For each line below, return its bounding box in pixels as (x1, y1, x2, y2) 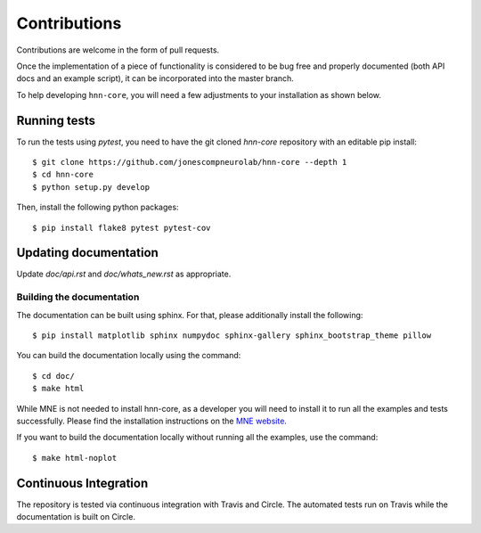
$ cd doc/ (32, 371, 75, 381)
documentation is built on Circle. (16, 512, 135, 522)
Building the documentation (16, 291, 140, 303)
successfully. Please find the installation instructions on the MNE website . (16, 415, 287, 426)
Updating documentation (16, 245, 159, 260)
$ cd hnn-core (32, 169, 94, 180)
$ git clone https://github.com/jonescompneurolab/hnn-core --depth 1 (32, 157, 347, 168)
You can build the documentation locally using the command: (16, 350, 241, 361)
